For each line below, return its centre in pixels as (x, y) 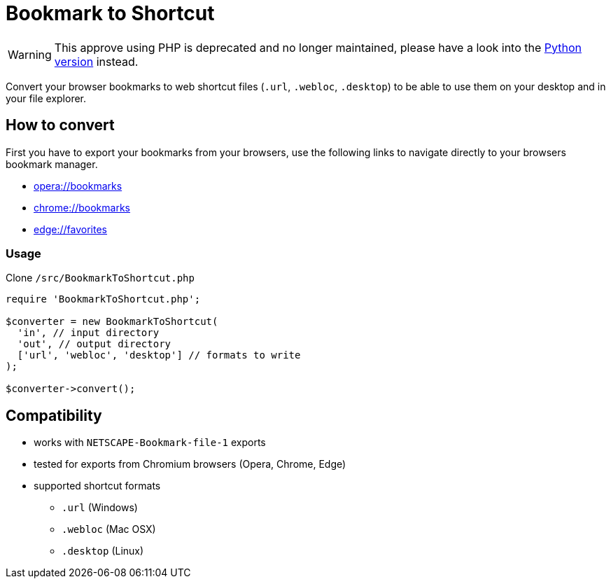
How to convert (60, 125)
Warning (30, 54)
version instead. (96, 61)
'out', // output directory (94, 344)
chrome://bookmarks (82, 207)
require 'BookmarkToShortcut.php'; (103, 299)
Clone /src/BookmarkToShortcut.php (100, 278)
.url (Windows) (100, 508)
